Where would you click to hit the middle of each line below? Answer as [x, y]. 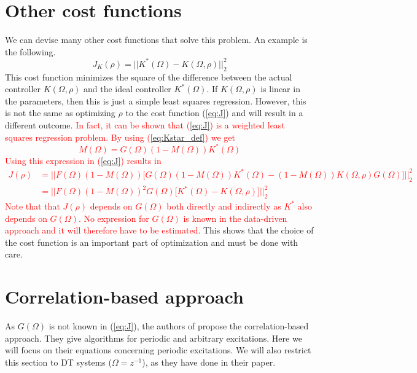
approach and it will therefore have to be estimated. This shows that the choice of [159, 230]
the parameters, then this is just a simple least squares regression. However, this [156, 100]
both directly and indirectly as [224, 206]
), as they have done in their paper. [209, 362]
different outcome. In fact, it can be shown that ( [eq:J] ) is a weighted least [145, 124]
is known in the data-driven [235, 218]
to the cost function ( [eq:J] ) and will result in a [214, 113]
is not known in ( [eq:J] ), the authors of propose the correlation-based [179, 326]
